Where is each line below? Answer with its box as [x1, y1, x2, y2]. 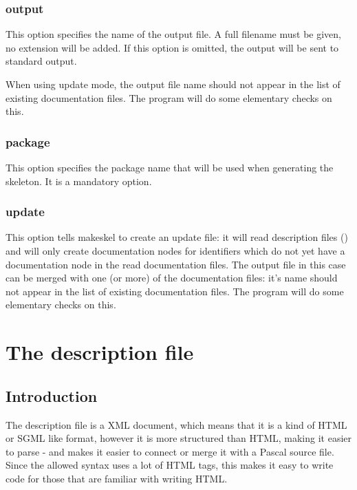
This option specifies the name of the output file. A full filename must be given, [6, 27, 341, 41]
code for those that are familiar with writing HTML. [6, 471, 228, 485]
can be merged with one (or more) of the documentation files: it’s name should [6, 270, 338, 285]
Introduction [6, 385, 98, 406]
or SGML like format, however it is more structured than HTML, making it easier [6, 431, 352, 445]
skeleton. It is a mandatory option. [6, 173, 152, 188]
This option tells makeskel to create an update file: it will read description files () [6, 230, 348, 244]
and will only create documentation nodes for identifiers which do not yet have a [6, 244, 345, 257]
